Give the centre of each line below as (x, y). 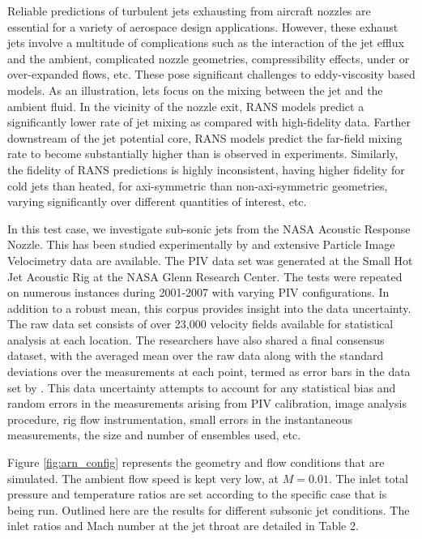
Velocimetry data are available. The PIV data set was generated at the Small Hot (210, 260)
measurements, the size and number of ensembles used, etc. (154, 435)
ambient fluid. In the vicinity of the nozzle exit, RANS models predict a (186, 106)
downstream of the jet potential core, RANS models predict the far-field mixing (205, 137)
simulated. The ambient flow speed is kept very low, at (143, 478)
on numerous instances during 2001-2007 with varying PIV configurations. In (198, 292)
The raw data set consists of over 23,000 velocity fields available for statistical (200, 324)
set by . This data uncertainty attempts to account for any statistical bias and (202, 387)
